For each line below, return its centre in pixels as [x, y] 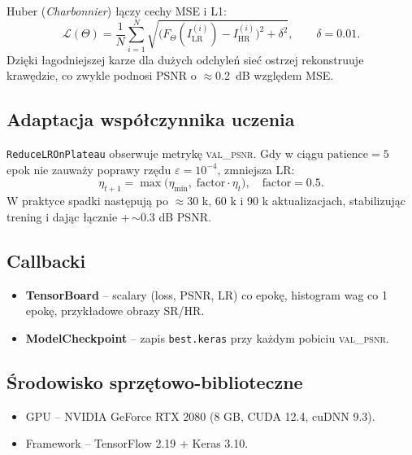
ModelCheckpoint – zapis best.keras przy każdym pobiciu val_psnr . [207, 337]
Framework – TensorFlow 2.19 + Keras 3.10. [137, 443]
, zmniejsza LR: [256, 169]
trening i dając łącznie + [68, 216]
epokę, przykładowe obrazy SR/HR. [115, 311]
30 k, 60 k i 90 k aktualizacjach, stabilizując [296, 201]
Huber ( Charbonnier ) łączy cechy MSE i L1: [117, 11]
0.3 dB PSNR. [176, 216]
